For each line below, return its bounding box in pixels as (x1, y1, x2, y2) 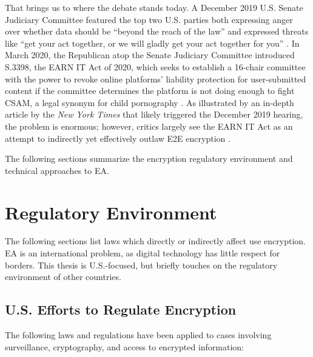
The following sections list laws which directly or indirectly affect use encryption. (5, 235, 306, 247)
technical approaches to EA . (5, 164, 109, 176)
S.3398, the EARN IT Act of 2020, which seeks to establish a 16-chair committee (5, 60, 306, 73)
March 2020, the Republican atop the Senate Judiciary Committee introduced (5, 48, 295, 61)
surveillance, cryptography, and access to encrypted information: (5, 340, 244, 353)
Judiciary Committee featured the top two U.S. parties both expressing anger (5, 13, 293, 25)
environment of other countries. (5, 270, 121, 283)
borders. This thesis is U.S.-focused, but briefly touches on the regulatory (5, 258, 278, 271)
